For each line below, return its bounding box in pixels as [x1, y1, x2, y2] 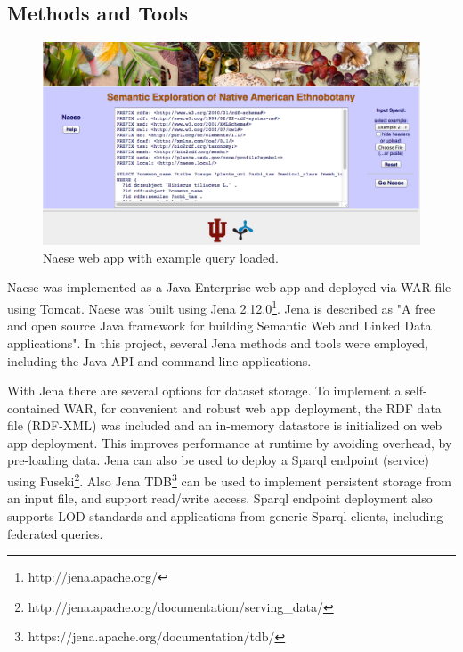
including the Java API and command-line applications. [7, 351, 312, 370]
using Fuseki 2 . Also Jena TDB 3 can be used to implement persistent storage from [7, 469, 451, 490]
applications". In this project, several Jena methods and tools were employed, [7, 333, 428, 352]
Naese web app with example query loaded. [43, 248, 279, 266]
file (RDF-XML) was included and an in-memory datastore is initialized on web [7, 416, 443, 435]
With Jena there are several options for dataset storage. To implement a [7, 381, 402, 400]
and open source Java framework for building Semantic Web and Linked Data [7, 316, 432, 335]
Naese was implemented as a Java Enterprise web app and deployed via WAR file [7, 278, 451, 297]
